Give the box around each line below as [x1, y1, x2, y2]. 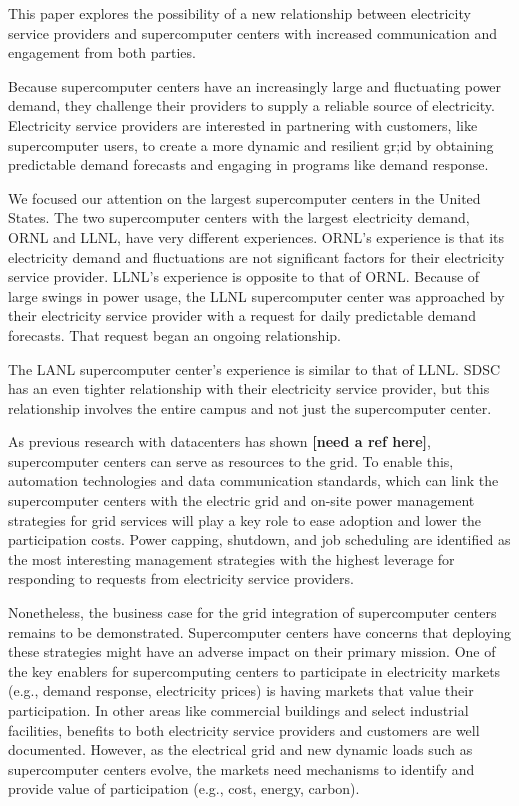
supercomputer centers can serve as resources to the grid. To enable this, [8, 450, 454, 471]
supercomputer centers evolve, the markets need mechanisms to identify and [8, 758, 475, 779]
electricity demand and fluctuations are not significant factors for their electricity [8, 246, 505, 267]
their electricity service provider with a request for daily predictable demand [8, 305, 476, 326]
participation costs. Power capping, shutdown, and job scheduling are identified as [8, 529, 511, 550]
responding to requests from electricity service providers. [8, 568, 354, 589]
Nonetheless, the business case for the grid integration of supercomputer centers [8, 602, 497, 623]
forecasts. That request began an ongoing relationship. [8, 324, 341, 345]
